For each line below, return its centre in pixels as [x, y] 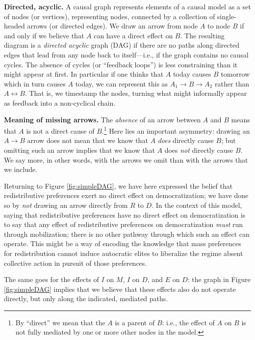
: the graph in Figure [219, 279]
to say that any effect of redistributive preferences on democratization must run [124, 224]
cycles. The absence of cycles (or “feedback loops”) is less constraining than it [121, 64]
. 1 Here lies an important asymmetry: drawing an [176, 130]
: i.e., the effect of [188, 322]
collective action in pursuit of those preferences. [76, 263]
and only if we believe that [44, 35]
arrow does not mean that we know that [88, 140]
